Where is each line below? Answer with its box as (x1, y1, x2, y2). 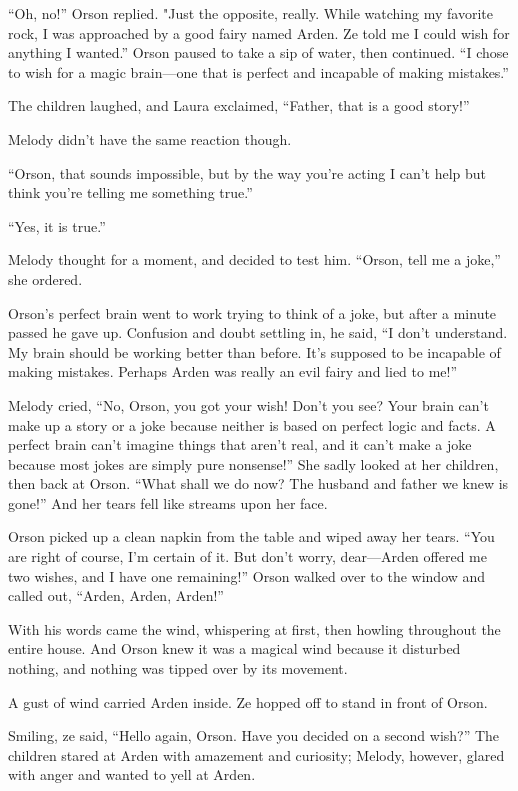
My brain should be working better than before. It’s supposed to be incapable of (8, 341, 501, 362)
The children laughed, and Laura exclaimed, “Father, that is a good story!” (8, 95, 470, 116)
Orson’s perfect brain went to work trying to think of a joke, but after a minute (8, 302, 497, 323)
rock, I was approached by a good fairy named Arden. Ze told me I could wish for (8, 22, 510, 43)
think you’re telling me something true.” (8, 182, 253, 203)
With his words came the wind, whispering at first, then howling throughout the (8, 618, 501, 639)
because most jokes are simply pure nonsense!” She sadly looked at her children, (8, 453, 499, 474)
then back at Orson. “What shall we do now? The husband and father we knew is (8, 473, 509, 494)
